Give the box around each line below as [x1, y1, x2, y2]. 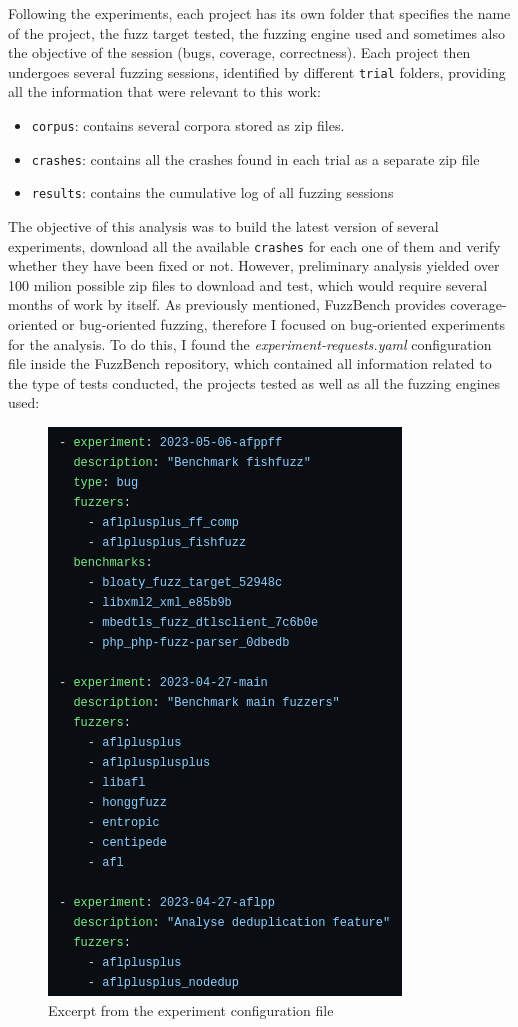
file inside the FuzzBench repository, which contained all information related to [8, 353, 492, 374]
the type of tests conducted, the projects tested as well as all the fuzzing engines [8, 372, 501, 393]
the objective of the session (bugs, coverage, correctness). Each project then [8, 42, 471, 63]
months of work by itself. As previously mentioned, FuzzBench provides [8, 294, 446, 315]
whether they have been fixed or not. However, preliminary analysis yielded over [8, 255, 500, 276]
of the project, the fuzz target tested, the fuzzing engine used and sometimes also [8, 22, 506, 43]
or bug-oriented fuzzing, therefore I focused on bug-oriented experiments [62, 314, 506, 335]
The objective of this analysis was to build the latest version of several [8, 216, 439, 236]
